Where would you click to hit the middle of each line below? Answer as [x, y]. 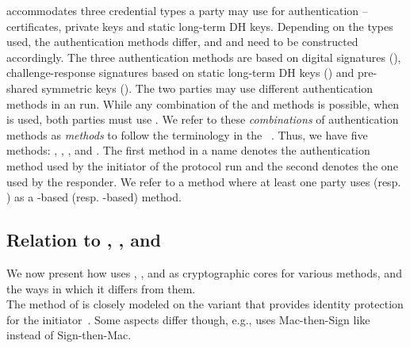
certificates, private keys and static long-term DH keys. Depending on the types [200, 26]
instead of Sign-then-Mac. [69, 335]
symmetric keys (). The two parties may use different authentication [207, 88]
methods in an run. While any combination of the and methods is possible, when [203, 103]
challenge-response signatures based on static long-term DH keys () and [180, 73]
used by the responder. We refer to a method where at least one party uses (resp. [204, 181]
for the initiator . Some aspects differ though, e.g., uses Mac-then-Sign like [188, 319]
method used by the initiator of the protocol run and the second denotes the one [202, 165]
